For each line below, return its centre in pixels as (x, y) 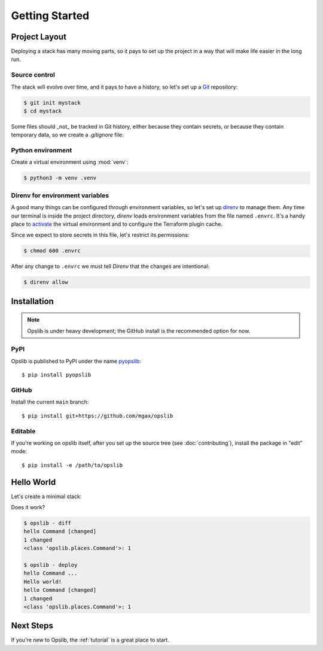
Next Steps (32, 626)
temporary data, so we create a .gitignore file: (67, 135)
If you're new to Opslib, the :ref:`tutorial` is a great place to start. (90, 640)
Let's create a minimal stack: (46, 496)
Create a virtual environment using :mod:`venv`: (70, 162)
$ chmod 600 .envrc (52, 251)
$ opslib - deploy (51, 565)
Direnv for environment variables (60, 195)
